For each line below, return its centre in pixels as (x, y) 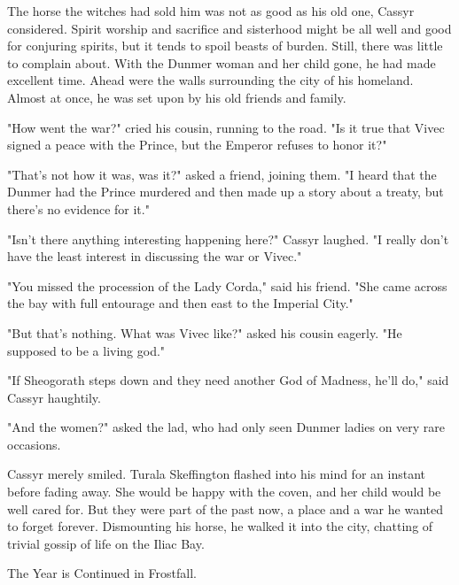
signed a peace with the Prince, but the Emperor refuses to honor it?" (197, 145)
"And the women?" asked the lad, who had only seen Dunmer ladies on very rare (226, 427)
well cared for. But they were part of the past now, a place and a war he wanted (225, 508)
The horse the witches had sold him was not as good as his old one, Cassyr (211, 11)
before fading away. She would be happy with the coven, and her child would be (224, 492)
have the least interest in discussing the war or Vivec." (155, 256)
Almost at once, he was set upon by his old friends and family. (177, 97)
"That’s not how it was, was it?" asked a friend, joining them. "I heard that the (222, 174)
